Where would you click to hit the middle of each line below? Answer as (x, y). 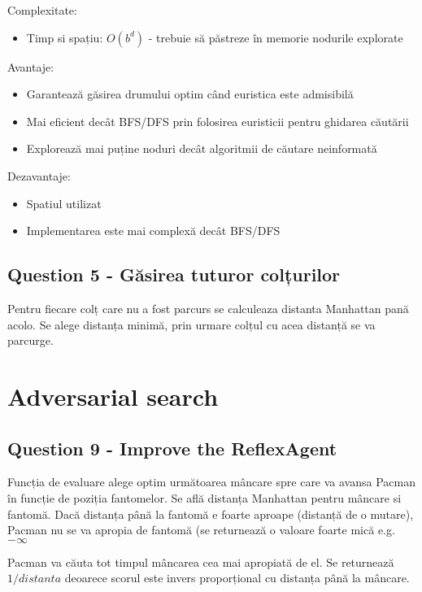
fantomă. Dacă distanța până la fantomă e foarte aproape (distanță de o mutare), (211, 514)
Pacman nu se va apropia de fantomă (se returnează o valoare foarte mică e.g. (201, 530)
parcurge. (30, 340)
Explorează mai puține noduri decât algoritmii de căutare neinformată (202, 148)
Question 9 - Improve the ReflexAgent (172, 448)
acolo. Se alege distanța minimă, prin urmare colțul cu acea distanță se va (191, 324)
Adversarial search (113, 396)
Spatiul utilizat (64, 203)
